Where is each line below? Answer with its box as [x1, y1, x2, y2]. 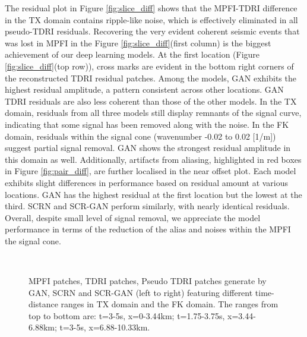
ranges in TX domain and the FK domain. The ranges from [61, 298, 278, 310]
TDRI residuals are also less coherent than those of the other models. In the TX [5, 95, 297, 107]
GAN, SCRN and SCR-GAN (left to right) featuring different [29, 286, 253, 298]
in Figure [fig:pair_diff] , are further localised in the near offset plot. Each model [5, 165, 296, 177]
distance [29, 298, 58, 310]
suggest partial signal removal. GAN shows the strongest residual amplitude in [5, 141, 291, 154]
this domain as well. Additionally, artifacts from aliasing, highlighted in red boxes [5, 153, 302, 165]
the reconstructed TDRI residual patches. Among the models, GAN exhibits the [5, 71, 296, 84]
